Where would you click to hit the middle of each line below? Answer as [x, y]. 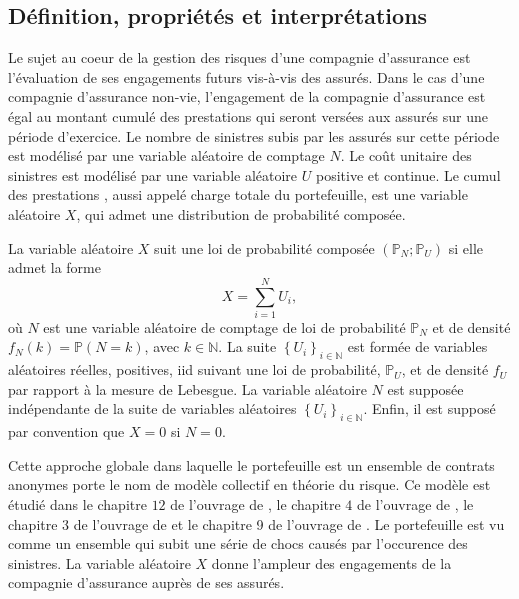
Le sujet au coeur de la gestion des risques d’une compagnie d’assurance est [239, 57]
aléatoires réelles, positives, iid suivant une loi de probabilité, [194, 369]
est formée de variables [417, 346]
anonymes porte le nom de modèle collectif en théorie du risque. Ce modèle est [249, 484]
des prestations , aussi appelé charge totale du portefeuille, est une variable [238, 194]
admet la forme [54, 267]
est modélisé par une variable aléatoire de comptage [166, 155]
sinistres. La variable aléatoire [99, 562]
